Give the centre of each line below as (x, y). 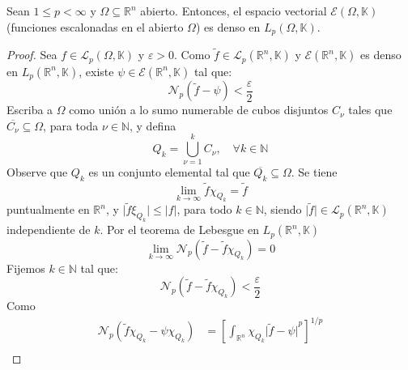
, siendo (283, 209)
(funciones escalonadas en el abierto (95, 26)
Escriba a (30, 110)
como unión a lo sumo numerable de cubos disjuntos (199, 110)
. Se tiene (314, 172)
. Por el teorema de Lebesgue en (179, 230)
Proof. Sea (32, 55)
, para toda (71, 125)
